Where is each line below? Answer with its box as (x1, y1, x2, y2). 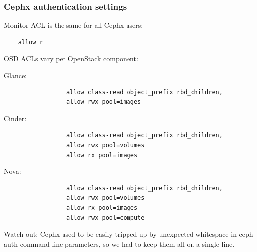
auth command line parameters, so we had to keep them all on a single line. (4, 238, 235, 249)
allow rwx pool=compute (66, 214, 145, 221)
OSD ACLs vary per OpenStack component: (4, 53, 138, 64)
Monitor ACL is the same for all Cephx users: (4, 20, 143, 30)
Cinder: (4, 113, 27, 123)
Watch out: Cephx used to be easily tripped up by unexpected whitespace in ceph (4, 229, 253, 239)
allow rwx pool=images (66, 98, 141, 106)
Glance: (4, 70, 27, 80)
